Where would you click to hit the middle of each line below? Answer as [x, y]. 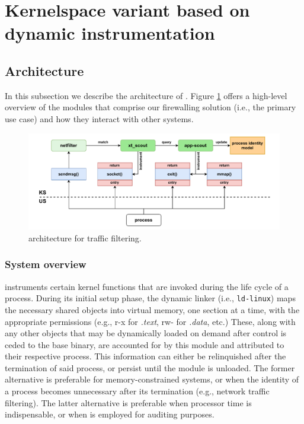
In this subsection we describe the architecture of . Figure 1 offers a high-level [146, 95]
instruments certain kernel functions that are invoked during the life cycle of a [147, 286]
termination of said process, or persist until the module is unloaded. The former [150, 367]
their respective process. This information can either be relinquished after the [145, 356]
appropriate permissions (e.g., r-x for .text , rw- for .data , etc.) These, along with [150, 321]
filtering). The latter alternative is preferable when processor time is [128, 402]
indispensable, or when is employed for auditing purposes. [110, 414]
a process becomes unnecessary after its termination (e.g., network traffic [137, 391]
